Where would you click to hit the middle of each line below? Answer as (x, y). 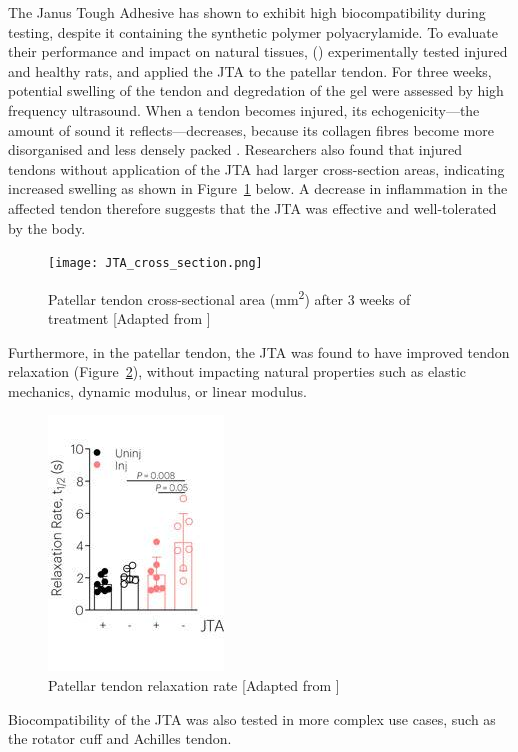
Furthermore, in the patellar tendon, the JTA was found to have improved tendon (259, 351)
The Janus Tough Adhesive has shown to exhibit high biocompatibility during (247, 12)
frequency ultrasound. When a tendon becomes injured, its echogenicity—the (244, 109)
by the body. (47, 227)
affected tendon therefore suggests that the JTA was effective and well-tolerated (252, 207)
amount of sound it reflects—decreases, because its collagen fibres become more (251, 129)
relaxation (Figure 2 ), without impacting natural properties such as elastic (237, 371)
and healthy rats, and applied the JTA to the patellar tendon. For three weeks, (250, 70)
